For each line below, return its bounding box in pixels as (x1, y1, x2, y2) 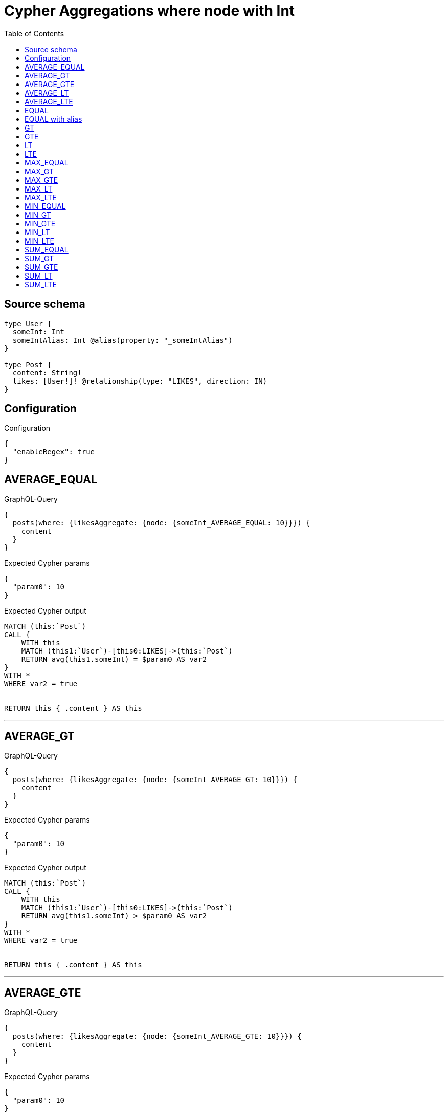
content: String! (12, 368, 82, 377)
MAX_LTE (25, 193, 57, 202)
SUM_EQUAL (25, 245, 69, 254)
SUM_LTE (25, 280, 57, 289)
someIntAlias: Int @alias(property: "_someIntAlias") (12, 335, 233, 344)
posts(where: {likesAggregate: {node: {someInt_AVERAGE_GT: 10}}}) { (12, 775, 298, 784)
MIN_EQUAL (25, 201, 66, 210)
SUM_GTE (25, 262, 58, 271)
